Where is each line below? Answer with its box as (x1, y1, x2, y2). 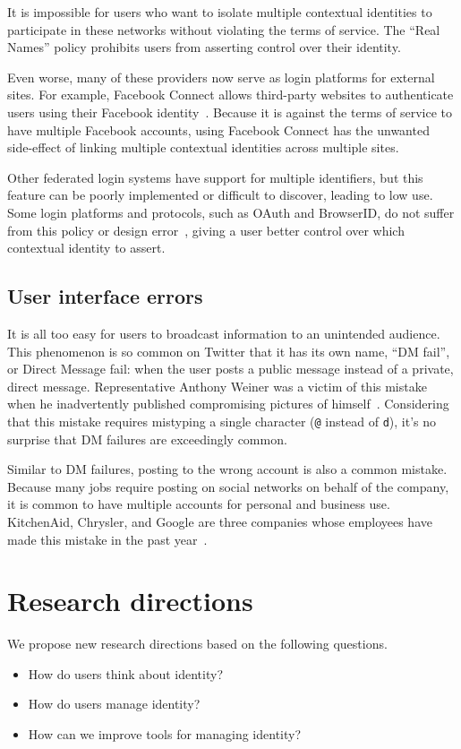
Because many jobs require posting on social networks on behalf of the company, (7, 477, 449, 495)
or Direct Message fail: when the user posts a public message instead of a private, (7, 359, 454, 378)
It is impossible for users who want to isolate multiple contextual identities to (7, 3, 432, 21)
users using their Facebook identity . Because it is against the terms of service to (7, 102, 452, 121)
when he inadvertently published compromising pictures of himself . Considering (7, 394, 449, 413)
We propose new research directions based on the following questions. (7, 634, 388, 653)
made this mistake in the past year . (7, 529, 208, 548)
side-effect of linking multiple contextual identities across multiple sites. (7, 138, 399, 157)
